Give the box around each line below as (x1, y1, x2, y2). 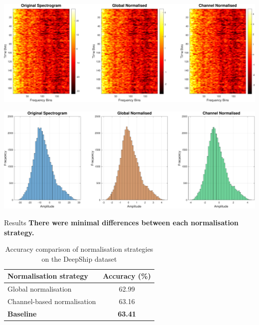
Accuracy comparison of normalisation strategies (5, 244, 153, 254)
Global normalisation (7, 284, 72, 294)
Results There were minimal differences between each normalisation (4, 217, 239, 227)
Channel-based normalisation (7, 296, 96, 307)
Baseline (7, 308, 37, 319)
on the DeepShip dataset (41, 253, 117, 264)
